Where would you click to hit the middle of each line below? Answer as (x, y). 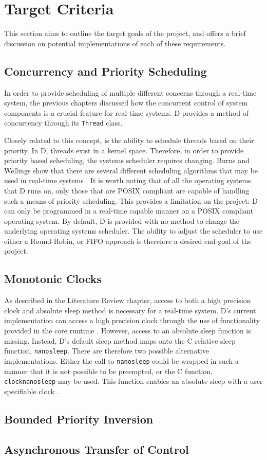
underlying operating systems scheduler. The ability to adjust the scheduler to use (133, 231)
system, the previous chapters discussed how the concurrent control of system (126, 103)
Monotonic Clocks (53, 279)
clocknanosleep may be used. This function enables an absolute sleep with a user (133, 381)
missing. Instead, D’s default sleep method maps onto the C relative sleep (120, 340)
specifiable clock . (32, 391)
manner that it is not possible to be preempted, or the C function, (108, 371)
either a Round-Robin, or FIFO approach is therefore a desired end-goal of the (128, 241)
